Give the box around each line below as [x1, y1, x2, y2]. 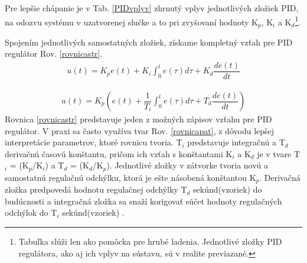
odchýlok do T [5, 206, 57, 219]
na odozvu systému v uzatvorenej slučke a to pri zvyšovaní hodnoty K [5, 15, 258, 28]
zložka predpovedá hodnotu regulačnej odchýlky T [5, 183, 187, 196]
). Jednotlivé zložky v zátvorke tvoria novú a [106, 159, 269, 171]
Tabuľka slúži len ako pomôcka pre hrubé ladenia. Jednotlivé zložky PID [18, 235, 282, 248]
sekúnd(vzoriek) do [193, 183, 262, 196]
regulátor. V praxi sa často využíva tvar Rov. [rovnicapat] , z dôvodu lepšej [5, 124, 275, 137]
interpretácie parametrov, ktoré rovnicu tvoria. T [5, 136, 182, 148]
